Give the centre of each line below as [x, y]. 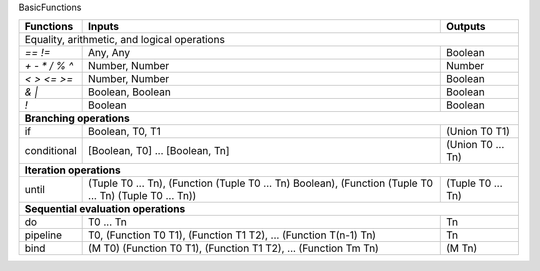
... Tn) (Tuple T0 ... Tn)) [142, 196]
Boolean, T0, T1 [125, 132]
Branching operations [77, 118]
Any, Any [109, 53]
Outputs [465, 27]
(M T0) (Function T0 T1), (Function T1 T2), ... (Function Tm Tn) [233, 248]
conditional [50, 151]
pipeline [43, 235]
